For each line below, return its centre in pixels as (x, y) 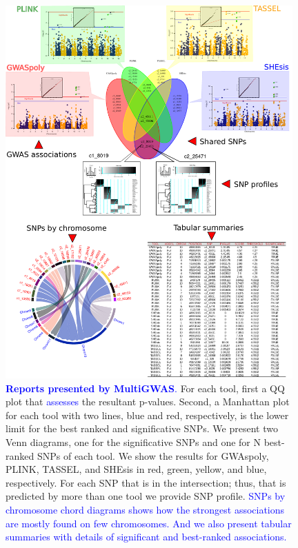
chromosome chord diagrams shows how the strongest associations (145, 510)
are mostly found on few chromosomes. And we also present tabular (149, 523)
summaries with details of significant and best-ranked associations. (146, 537)
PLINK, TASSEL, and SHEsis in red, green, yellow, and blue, (136, 469)
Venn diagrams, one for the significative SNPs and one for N (133, 442)
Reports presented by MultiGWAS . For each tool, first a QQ (145, 388)
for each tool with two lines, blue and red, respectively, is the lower (147, 415)
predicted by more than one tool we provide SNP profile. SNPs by (146, 496)
